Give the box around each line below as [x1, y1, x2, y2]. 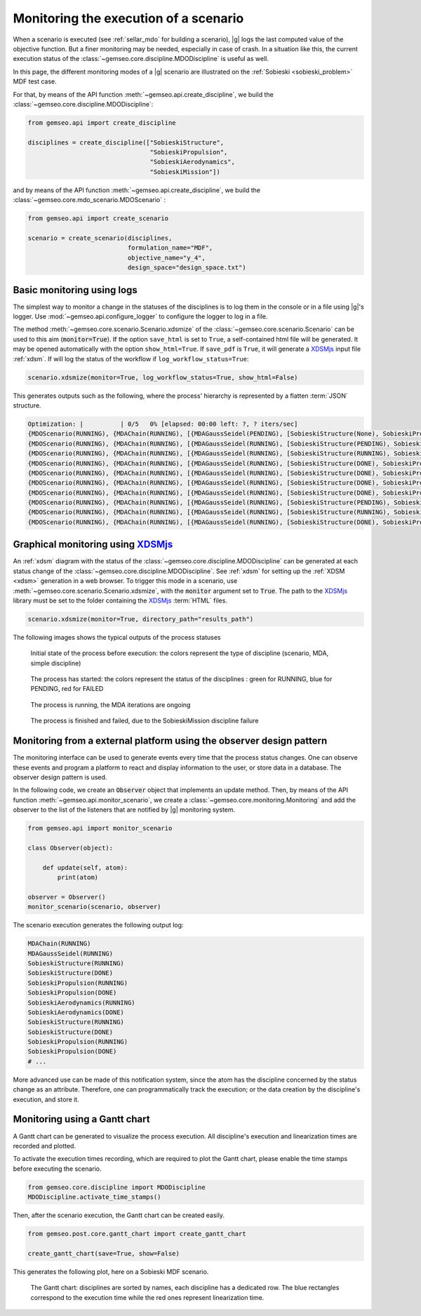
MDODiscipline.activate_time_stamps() [27, 1193, 161, 1201]
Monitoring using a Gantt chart [13, 1113, 150, 1125]
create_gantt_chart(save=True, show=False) [27, 1249, 180, 1257]
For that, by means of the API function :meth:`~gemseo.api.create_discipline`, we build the [13, 90, 274, 98]
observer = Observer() [27, 893, 106, 901]
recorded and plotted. [13, 1141, 76, 1150]
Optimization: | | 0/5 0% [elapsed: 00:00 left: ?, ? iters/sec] [27, 419, 298, 428]
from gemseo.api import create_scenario [27, 215, 168, 222]
